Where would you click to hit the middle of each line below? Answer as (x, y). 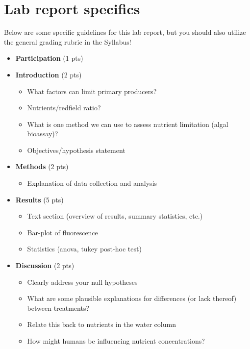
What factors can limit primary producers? (92, 91)
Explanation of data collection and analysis (92, 183)
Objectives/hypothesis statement (76, 150)
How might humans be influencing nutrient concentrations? (116, 341)
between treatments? (58, 308)
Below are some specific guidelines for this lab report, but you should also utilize (125, 32)
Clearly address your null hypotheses (82, 282)
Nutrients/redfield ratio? (64, 108)
